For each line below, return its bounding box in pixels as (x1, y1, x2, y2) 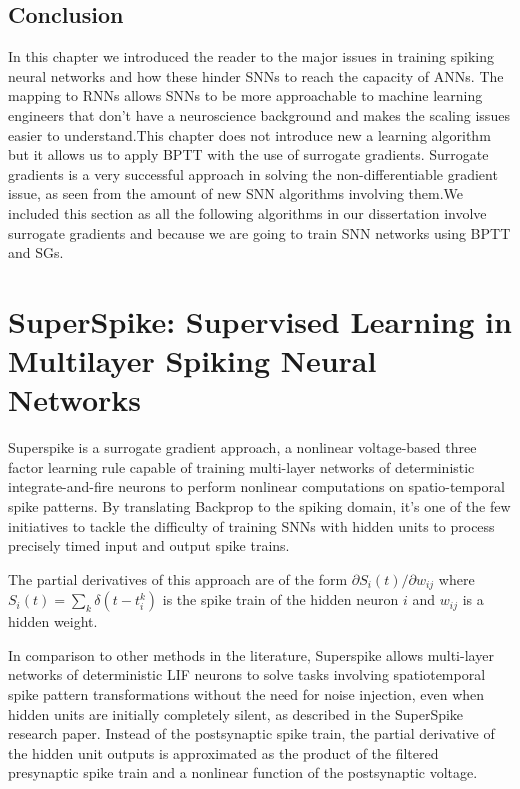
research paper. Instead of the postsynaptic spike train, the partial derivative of (8, 723, 495, 744)
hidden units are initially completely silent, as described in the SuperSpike (8, 703, 464, 724)
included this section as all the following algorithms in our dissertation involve (8, 202, 487, 223)
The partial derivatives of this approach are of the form (8, 568, 348, 589)
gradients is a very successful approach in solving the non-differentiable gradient (8, 163, 498, 184)
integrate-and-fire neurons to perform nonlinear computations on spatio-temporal (8, 476, 505, 497)
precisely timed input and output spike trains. (8, 535, 290, 556)
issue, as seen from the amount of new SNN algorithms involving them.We (8, 183, 464, 204)
